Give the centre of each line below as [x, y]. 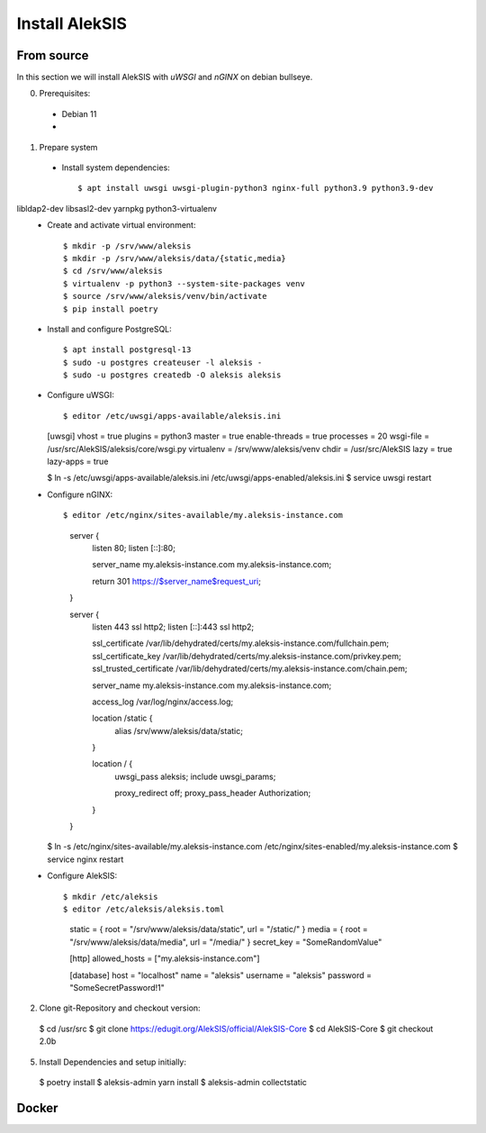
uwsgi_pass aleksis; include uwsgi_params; [195, 776]
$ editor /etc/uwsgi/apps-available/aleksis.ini [172, 416]
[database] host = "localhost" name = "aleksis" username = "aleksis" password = [221, 975]
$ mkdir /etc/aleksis [111, 897]
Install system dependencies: [116, 168]
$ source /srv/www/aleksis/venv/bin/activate [165, 296]
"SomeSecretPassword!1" [117, 987]
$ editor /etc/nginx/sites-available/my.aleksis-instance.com [203, 515]
